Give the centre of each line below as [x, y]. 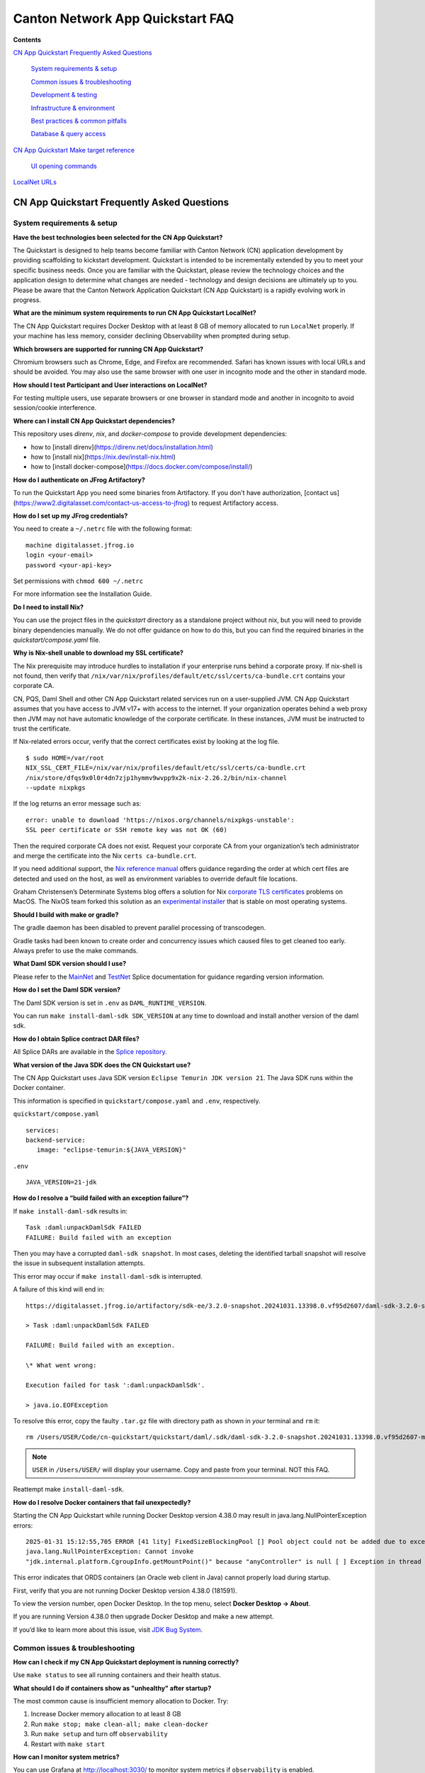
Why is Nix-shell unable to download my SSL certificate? [98, 653]
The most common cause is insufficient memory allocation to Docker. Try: [121, 1701]
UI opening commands [64, 166]
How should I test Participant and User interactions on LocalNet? [110, 385]
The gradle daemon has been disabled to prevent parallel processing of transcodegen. [140, 928]
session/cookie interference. [55, 408]
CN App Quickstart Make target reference [74, 150]
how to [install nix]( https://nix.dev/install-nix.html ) [103, 457]
